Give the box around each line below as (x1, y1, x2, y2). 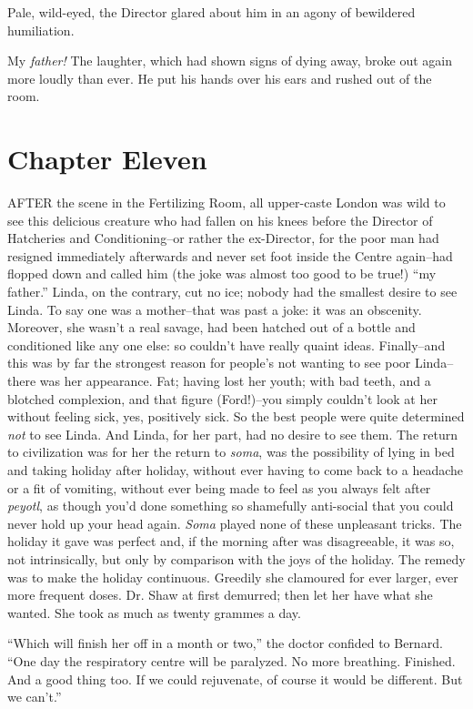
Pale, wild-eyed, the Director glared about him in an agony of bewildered (7, 3, 416, 21)
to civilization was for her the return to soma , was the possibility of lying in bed (7, 442, 455, 461)
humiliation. (7, 20, 75, 39)
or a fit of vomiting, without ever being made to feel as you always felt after (7, 478, 431, 497)
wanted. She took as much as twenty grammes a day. (7, 603, 301, 622)
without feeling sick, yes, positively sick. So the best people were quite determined (7, 407, 465, 426)
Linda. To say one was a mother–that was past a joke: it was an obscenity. (7, 299, 422, 319)
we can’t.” (7, 687, 62, 706)
